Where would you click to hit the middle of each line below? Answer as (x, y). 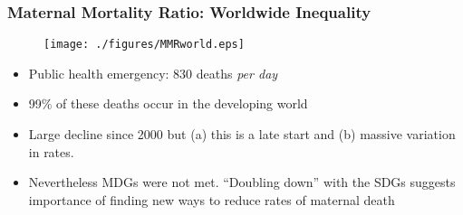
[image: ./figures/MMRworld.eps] (144, 45)
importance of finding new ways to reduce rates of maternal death (212, 199)
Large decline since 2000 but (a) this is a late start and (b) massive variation (242, 134)
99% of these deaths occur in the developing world (168, 103)
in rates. (51, 151)
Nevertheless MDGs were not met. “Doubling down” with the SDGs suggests (242, 182)
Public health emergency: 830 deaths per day (153, 73)
